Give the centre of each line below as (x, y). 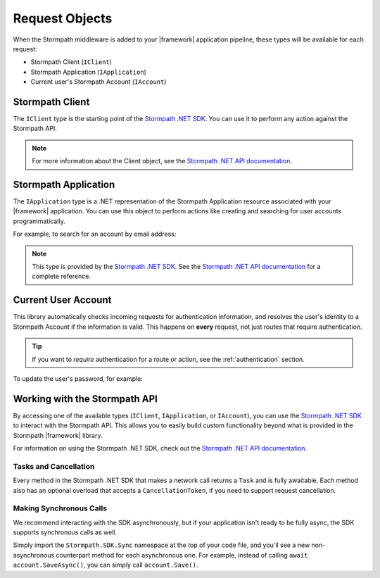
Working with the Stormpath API (85, 399)
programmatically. (39, 221)
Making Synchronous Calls (60, 508)
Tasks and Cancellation (54, 466)
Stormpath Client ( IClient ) (71, 62)
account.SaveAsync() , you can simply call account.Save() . (106, 565)
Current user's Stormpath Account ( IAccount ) (99, 82)
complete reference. (62, 276)
